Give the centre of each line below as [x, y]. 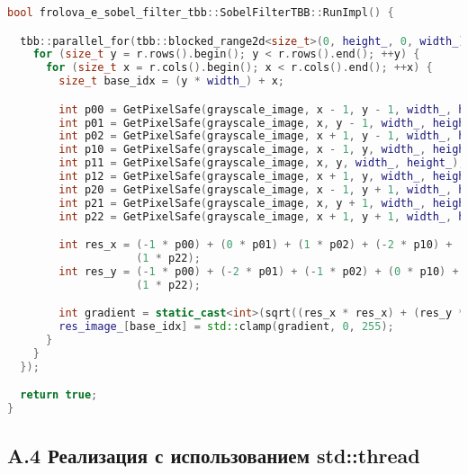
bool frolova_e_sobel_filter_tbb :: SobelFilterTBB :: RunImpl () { [201, 13]
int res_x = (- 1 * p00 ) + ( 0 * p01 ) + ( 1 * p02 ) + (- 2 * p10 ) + [256, 245]
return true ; [59, 395]
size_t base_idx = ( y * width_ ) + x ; [171, 81]
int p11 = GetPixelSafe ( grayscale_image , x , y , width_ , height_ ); [262, 163]
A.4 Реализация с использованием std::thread [214, 455]
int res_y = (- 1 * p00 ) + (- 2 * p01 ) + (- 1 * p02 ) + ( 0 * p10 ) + [259, 271]
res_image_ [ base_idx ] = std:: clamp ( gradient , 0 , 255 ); [226, 327]
